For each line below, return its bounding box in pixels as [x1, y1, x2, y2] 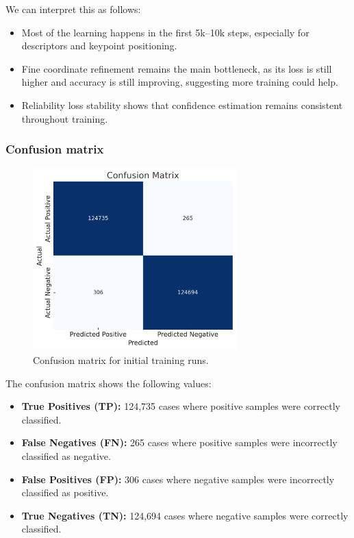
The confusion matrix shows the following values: [5, 376, 212, 390]
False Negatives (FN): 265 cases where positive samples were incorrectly [21, 435, 338, 450]
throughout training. [21, 111, 108, 125]
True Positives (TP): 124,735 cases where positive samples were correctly [21, 399, 340, 413]
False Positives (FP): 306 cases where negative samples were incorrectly [21, 472, 335, 486]
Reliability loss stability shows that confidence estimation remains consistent [21, 97, 343, 112]
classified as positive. [21, 485, 109, 500]
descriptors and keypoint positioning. [21, 38, 177, 53]
